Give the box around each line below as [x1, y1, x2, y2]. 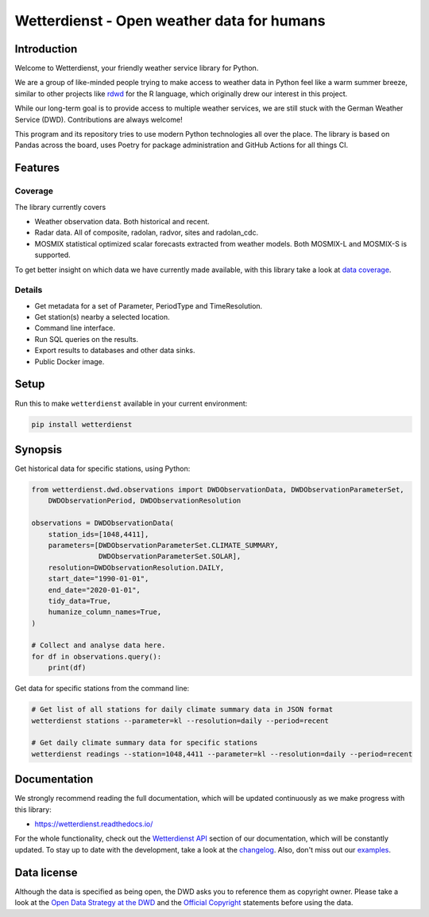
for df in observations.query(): [31, 652, 162, 661]
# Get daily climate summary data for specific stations [31, 738, 258, 748]
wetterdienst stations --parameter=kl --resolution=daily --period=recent [31, 716, 330, 725]
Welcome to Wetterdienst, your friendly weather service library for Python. [14, 64, 259, 73]
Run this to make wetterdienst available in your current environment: [14, 398, 248, 408]
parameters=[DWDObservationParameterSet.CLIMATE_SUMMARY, [48, 541, 279, 550]
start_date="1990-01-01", [48, 574, 149, 584]
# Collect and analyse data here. [31, 641, 166, 650]
